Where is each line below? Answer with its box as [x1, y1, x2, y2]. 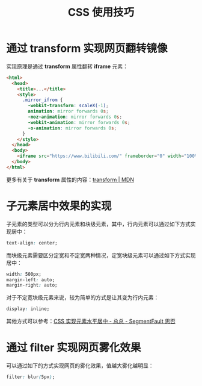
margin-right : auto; [6, 282, 58, 288]
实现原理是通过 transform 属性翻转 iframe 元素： [6, 63, 128, 70]
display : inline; [6, 306, 50, 312]
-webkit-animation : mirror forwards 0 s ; [28, 119, 130, 125]
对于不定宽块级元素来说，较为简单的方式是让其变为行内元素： [6, 294, 159, 301]
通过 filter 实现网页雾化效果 [6, 341, 141, 355]
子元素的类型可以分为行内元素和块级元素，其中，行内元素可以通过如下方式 [6, 220, 191, 228]
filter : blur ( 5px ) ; [6, 374, 55, 380]
